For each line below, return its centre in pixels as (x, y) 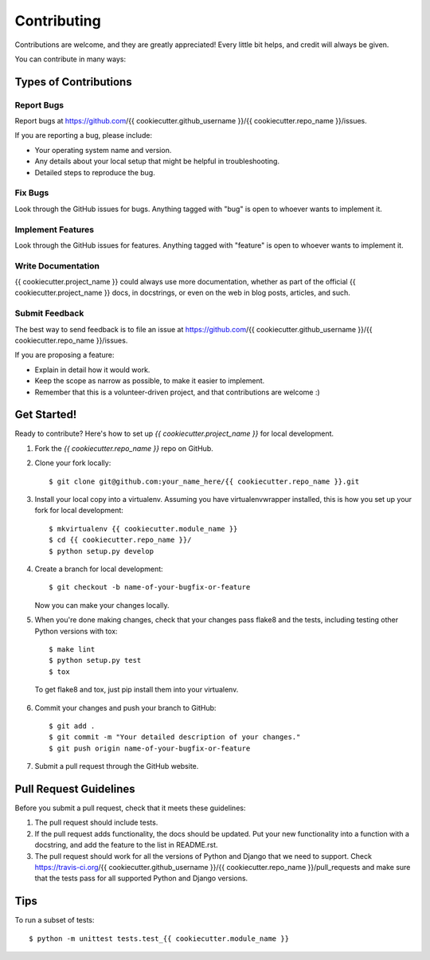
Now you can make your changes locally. (102, 605)
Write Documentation (57, 265)
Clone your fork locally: (73, 463)
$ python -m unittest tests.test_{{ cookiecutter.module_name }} (159, 938)
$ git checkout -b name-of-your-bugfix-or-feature (150, 587)
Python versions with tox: (76, 631)
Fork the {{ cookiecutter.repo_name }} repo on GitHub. (124, 448)
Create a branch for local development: (99, 569)
